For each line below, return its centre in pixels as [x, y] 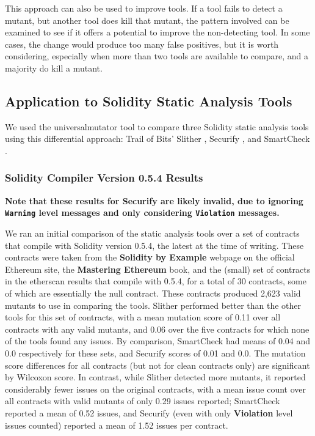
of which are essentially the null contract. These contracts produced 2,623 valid [153, 293]
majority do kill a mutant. [54, 68]
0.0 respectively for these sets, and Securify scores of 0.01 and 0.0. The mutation [155, 353]
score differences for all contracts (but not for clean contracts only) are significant [157, 365]
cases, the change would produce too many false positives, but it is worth [142, 44]
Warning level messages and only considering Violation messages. [142, 212]
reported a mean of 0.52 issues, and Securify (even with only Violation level [149, 412]
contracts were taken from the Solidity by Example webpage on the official [150, 257]
